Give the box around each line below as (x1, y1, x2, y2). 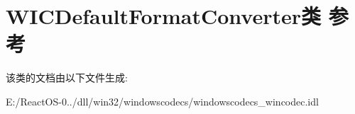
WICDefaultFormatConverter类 (6, 1, 322, 30)
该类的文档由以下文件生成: (6, 70, 128, 85)
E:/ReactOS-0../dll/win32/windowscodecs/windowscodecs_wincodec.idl (6, 93, 319, 108)
